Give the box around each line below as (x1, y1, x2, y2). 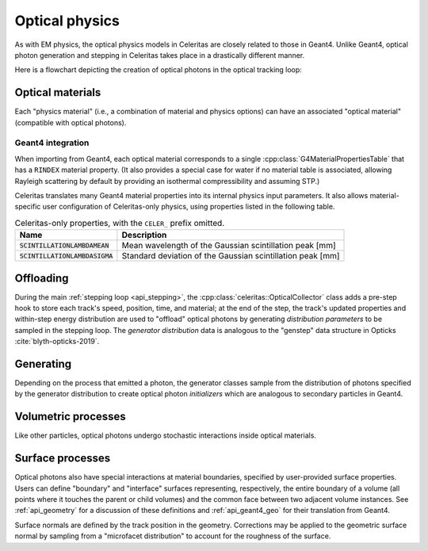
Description (121, 230, 167, 241)
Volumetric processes (14, 410, 126, 423)
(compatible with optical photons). (14, 117, 127, 127)
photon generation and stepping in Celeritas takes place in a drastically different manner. (14, 50, 305, 59)
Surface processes (14, 452, 111, 465)
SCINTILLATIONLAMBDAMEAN (19, 241, 109, 250)
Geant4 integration (14, 137, 90, 148)
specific (14, 202, 41, 212)
